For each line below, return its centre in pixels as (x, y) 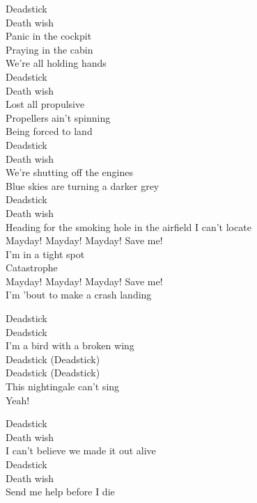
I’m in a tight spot (45, 254)
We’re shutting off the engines (69, 172)
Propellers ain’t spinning (58, 117)
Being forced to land (49, 131)
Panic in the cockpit (49, 36)
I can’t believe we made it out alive (81, 450)
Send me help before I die (60, 492)
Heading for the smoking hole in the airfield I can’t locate (128, 226)
